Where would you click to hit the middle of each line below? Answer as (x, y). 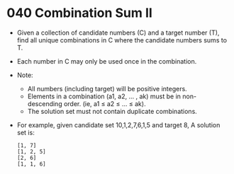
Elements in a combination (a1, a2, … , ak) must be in (104, 96)
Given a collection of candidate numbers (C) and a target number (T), (118, 33)
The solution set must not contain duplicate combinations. (112, 111)
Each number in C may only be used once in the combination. (107, 61)
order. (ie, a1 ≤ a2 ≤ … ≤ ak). (105, 103)
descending (45, 103)
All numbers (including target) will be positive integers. (107, 88)
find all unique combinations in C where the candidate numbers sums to (122, 40)
